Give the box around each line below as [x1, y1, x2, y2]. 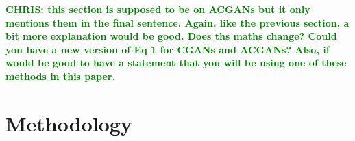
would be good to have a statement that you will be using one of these [5, 55, 347, 70]
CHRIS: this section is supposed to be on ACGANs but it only [5, 2, 310, 16]
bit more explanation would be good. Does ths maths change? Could [5, 29, 337, 43]
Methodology [5, 109, 132, 137]
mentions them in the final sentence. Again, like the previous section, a [5, 15, 350, 29]
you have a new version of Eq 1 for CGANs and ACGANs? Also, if [5, 42, 330, 56]
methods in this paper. [5, 68, 115, 83]
